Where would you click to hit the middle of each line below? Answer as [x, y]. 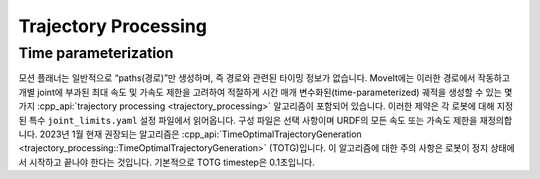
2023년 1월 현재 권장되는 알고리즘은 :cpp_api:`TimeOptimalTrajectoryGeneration [200, 134]
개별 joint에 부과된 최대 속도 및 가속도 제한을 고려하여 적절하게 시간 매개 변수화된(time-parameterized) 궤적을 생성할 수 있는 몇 [265, 92]
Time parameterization [96, 53]
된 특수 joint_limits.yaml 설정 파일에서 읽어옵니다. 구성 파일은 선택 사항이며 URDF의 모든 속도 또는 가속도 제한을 [248, 120]
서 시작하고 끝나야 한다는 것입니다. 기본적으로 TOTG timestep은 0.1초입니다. [166, 162]
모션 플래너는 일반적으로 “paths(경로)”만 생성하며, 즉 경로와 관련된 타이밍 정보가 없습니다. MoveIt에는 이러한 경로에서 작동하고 [264, 78]
